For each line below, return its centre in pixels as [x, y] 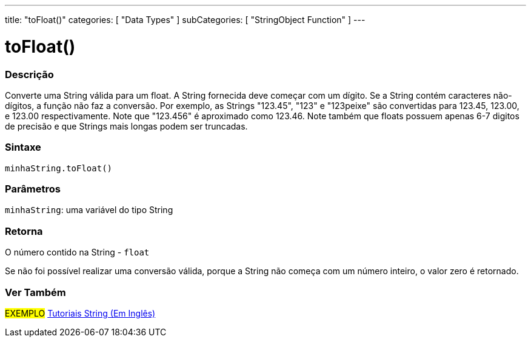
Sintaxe [23, 147]
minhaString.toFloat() [59, 168]
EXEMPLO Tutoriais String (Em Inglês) [80, 313]
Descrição [29, 74]
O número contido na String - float [77, 252]
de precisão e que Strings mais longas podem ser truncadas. [126, 126]
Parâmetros [33, 189]
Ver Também [35, 292]
